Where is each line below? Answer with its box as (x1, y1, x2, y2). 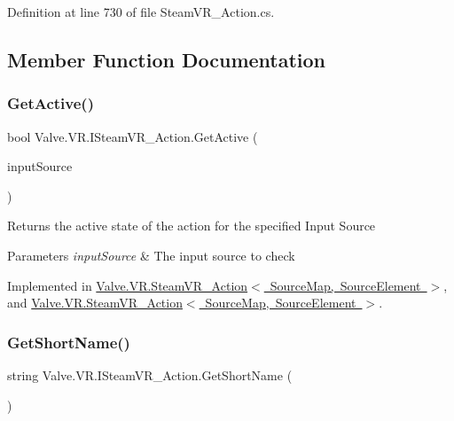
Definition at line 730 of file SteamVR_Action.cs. (7, 3, 275, 20)
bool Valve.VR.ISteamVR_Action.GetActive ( (7, 127, 258, 145)
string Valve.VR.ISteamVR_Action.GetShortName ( (7, 365, 293, 384)
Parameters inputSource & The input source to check (7, 246, 295, 264)
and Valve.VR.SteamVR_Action (7, 293, 183, 312)
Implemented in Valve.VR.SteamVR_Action (7, 276, 248, 294)
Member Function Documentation (7, 45, 326, 73)
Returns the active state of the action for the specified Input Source (7, 216, 376, 235)
